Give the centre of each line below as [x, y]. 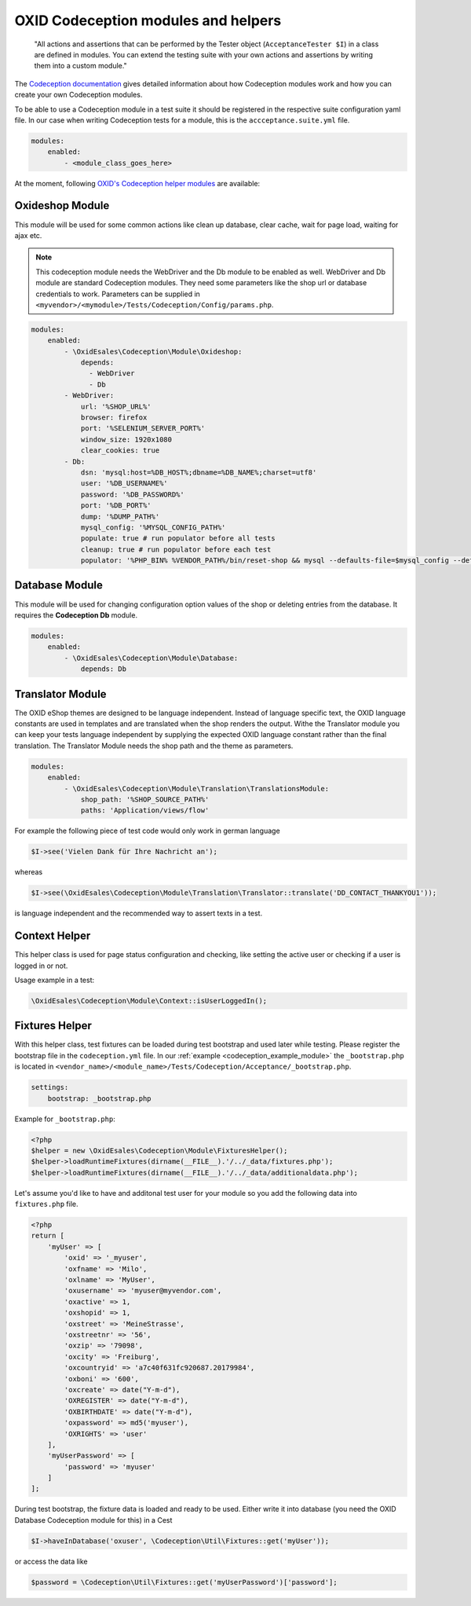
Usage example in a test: [55, 980]
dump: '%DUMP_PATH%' [120, 516]
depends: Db [104, 669]
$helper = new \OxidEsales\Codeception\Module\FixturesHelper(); [159, 1150]
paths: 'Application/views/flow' [145, 810]
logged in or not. [41, 966]
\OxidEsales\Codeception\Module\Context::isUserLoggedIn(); [149, 1001]
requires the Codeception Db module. [76, 615]
